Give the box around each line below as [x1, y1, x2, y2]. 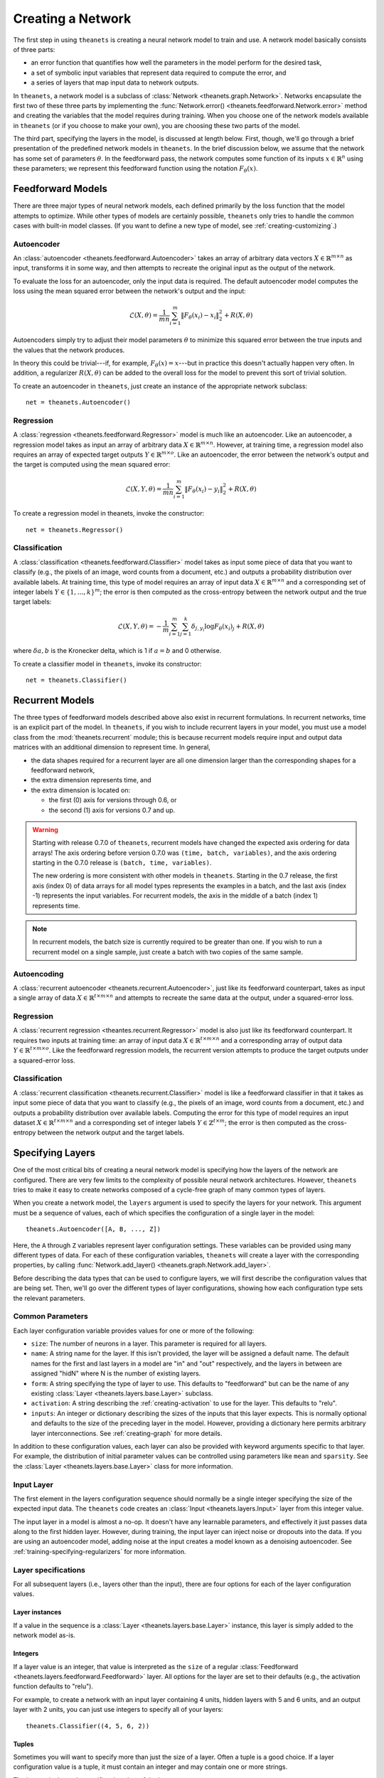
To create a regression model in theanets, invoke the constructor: [13, 509, 205, 518]
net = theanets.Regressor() [26, 526, 124, 533]
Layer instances [13, 1608, 62, 1617]
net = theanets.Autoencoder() [26, 398, 132, 407]
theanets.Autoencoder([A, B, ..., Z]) [26, 1225, 161, 1233]
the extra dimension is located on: [31, 786, 131, 794]
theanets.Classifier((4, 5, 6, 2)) [26, 1722, 150, 1730]
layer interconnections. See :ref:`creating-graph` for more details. [31, 1429, 223, 1437]
